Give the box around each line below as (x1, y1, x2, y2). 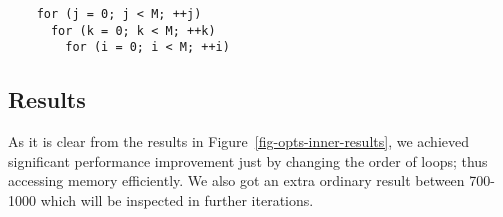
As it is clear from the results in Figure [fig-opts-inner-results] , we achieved (8, 131, 470, 152)
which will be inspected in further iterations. (40, 189, 314, 210)
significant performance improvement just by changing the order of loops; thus (8, 150, 488, 171)
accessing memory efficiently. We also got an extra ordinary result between (8, 170, 465, 191)
